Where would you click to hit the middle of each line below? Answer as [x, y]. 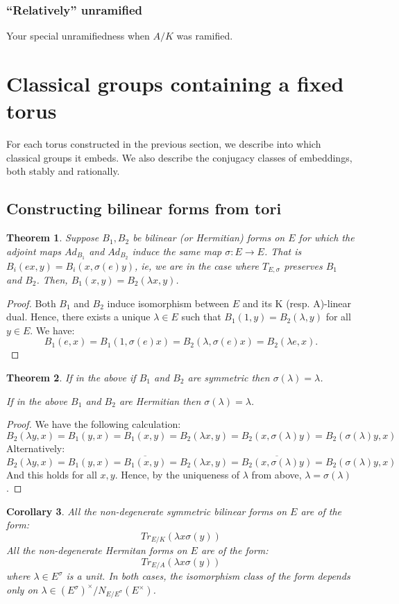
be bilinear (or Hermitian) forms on [209, 238]
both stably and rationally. [63, 171]
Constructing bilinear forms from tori [144, 208]
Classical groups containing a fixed [175, 83]
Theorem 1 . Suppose [53, 238]
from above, [277, 474]
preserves [303, 265]
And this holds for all [52, 474]
